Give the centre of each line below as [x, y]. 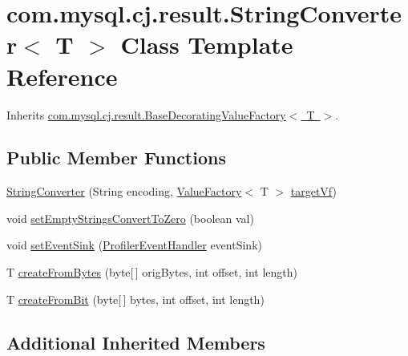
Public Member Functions [116, 158]
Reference [62, 76]
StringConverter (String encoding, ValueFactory [124, 191]
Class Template [207, 44]
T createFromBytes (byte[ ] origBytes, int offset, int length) [152, 272]
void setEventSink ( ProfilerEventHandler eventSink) [134, 245]
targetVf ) [313, 191]
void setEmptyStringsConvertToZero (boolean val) [130, 218]
